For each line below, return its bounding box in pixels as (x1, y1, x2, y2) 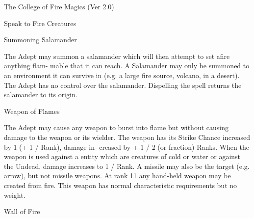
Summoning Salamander (4, 34, 77, 45)
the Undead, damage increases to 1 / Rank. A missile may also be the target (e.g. (4, 161, 250, 171)
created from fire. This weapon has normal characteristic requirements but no (4, 180, 237, 190)
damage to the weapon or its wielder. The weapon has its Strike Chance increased (4, 132, 251, 142)
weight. (4, 190, 25, 200)
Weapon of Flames (4, 106, 60, 116)
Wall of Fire (4, 206, 40, 217)
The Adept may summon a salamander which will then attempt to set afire (4, 51, 230, 61)
